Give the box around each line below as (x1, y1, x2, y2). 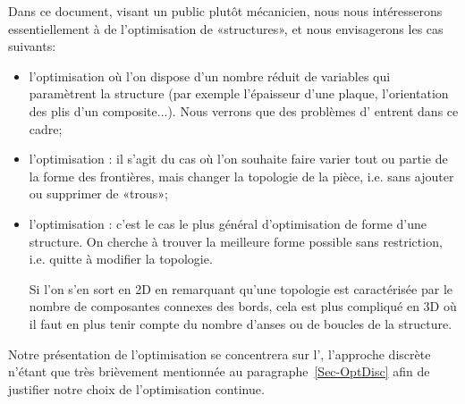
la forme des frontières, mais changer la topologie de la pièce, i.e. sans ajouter (29, 166, 454, 185)
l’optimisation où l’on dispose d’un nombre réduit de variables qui (29, 66, 391, 85)
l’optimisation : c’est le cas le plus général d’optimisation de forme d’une (29, 214, 427, 232)
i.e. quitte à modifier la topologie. (29, 249, 213, 268)
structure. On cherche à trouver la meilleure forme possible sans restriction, (29, 231, 443, 250)
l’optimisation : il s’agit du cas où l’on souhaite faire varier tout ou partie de (29, 149, 448, 168)
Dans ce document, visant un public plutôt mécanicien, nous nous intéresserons (8, 2, 443, 20)
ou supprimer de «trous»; (29, 184, 168, 203)
